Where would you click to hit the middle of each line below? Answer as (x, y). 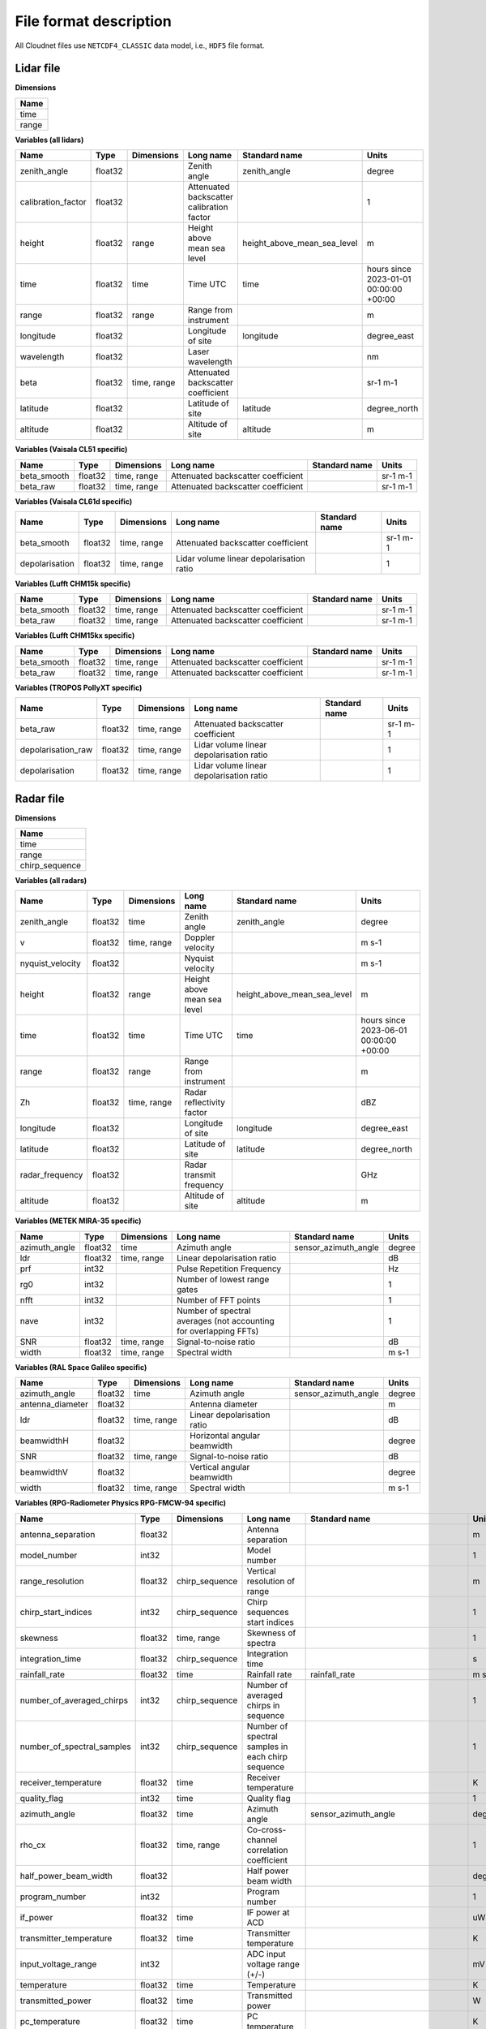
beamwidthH (44, 1441)
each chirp (267, 1756)
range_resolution (52, 1581)
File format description (93, 21)
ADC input (266, 1954)
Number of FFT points (219, 1300)
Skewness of (271, 1633)
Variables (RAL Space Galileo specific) (81, 1367)
